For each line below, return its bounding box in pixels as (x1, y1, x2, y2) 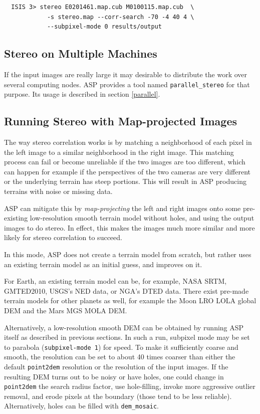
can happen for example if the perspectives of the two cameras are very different (4, 166, 250, 176)
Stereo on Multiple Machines (4, 46, 157, 61)
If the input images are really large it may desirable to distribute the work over (4, 69, 247, 79)
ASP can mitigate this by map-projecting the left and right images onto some (4, 202, 241, 213)
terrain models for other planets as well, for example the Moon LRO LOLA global (4, 295, 256, 306)
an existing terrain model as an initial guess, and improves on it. (4, 259, 202, 269)
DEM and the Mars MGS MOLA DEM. (4, 305, 127, 315)
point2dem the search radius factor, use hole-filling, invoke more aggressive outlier (4, 381, 255, 391)
